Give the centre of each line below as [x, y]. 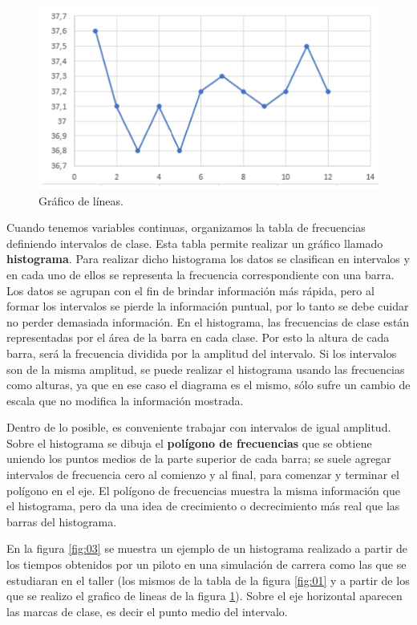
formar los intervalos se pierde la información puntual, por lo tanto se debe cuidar [208, 306]
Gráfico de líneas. [81, 200]
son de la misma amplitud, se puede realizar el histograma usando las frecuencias [206, 369]
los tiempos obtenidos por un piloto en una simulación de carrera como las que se [206, 564]
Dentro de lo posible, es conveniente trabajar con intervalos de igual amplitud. [199, 427]
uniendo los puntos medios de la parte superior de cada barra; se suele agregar [199, 459]
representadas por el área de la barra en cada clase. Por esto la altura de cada [198, 337]
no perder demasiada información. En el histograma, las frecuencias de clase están [208, 321]
